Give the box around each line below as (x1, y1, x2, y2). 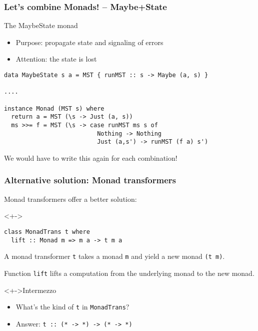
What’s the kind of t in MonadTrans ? (15, 301, 129, 312)
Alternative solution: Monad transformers (4, 174, 176, 186)
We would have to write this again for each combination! (4, 152, 177, 163)
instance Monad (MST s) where (4, 105, 104, 112)
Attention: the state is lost (15, 54, 97, 64)
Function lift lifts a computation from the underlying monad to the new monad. (4, 267, 254, 278)
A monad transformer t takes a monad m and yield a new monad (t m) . (4, 251, 225, 261)
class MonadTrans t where (4, 228, 90, 235)
